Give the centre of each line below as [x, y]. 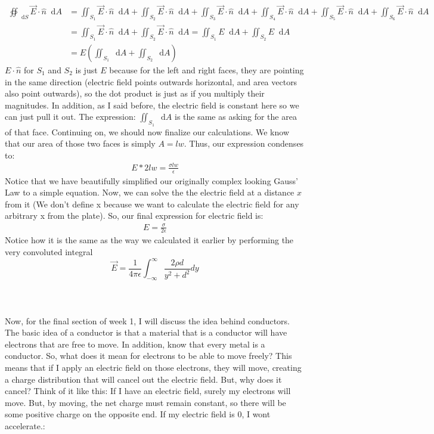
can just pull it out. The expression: [70, 117]
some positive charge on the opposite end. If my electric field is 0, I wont [138, 414]
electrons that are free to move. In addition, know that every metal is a [135, 344]
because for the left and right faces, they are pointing [207, 69]
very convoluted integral [49, 252]
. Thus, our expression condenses [244, 143]
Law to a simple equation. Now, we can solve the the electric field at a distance [150, 192]
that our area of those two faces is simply [80, 143]
